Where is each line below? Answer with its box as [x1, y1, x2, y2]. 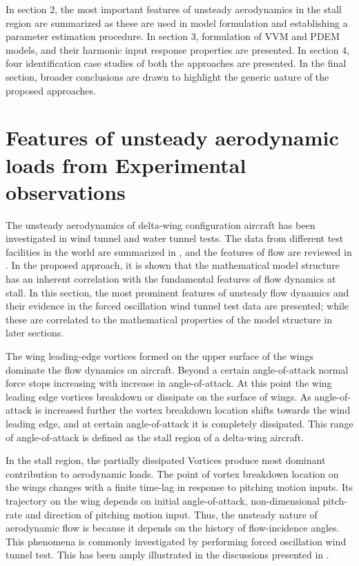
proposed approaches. [6, 83, 96, 97]
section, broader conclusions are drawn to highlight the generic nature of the [6, 69, 329, 83]
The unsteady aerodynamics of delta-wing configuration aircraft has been [6, 217, 316, 232]
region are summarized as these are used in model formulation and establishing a [6, 15, 348, 30]
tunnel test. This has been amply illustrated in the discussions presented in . [6, 547, 329, 562]
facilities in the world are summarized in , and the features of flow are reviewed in [6, 244, 352, 259]
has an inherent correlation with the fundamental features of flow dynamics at [6, 272, 336, 286]
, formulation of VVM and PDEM [195, 29, 340, 43]
